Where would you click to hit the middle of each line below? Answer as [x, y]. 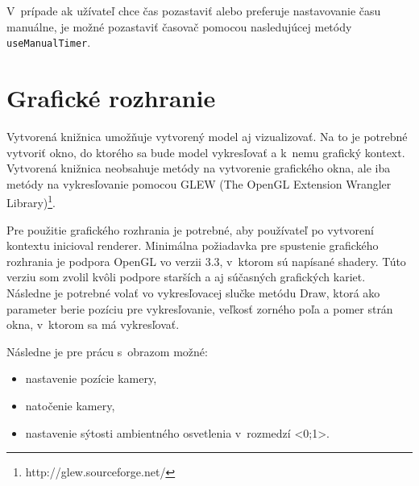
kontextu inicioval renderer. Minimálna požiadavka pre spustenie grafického [193, 245]
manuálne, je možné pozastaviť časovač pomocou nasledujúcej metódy [179, 26]
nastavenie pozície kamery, [91, 378]
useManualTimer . [49, 42]
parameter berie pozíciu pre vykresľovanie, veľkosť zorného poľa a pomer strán [200, 308]
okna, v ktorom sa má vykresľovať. [93, 324]
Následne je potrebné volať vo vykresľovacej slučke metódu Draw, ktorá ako [193, 292]
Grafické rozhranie [111, 98]
